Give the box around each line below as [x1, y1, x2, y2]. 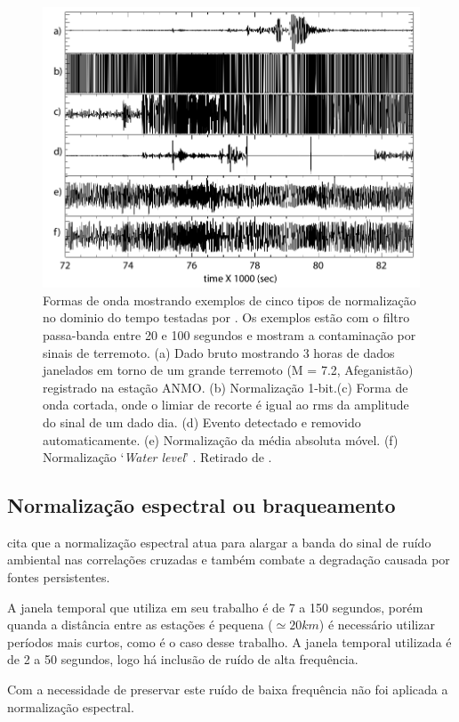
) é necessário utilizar [318, 615, 435, 634]
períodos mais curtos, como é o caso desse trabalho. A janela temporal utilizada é [7, 632, 452, 651]
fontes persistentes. [7, 568, 110, 587]
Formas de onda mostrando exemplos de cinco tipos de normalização [43, 290, 416, 309]
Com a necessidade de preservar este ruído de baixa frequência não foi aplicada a [7, 680, 448, 699]
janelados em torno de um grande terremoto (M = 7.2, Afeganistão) [43, 361, 414, 379]
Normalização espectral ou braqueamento [7, 491, 396, 519]
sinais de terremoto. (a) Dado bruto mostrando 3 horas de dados [43, 343, 395, 361]
